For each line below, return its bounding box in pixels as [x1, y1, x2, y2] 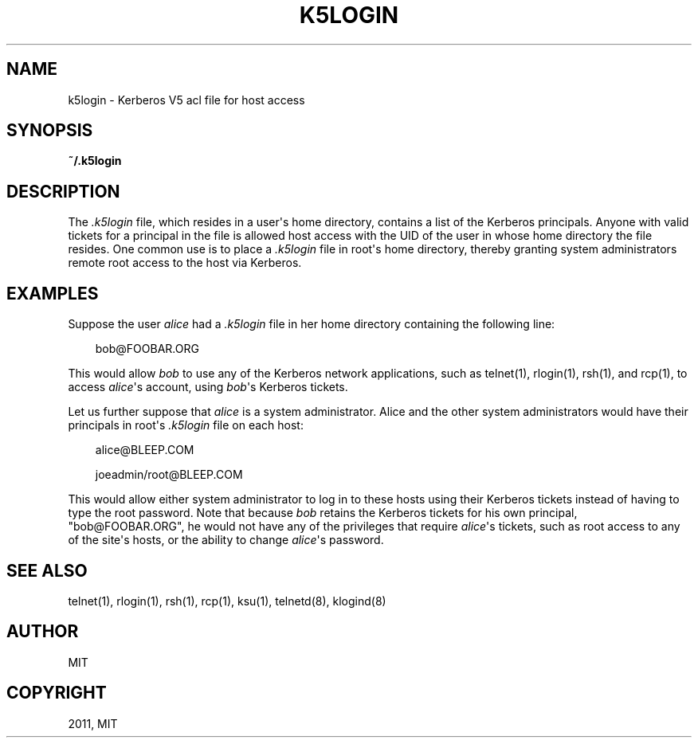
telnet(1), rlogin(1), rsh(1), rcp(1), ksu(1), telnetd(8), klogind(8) [68, 593, 386, 608]
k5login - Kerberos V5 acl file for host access [68, 92, 305, 107]
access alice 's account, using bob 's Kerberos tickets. [68, 380, 348, 394]
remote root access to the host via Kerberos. [68, 256, 302, 270]
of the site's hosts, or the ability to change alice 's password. [68, 533, 384, 547]
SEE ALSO [6, 560, 88, 581]
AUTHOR [6, 621, 79, 642]
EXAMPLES [6, 283, 99, 303]
